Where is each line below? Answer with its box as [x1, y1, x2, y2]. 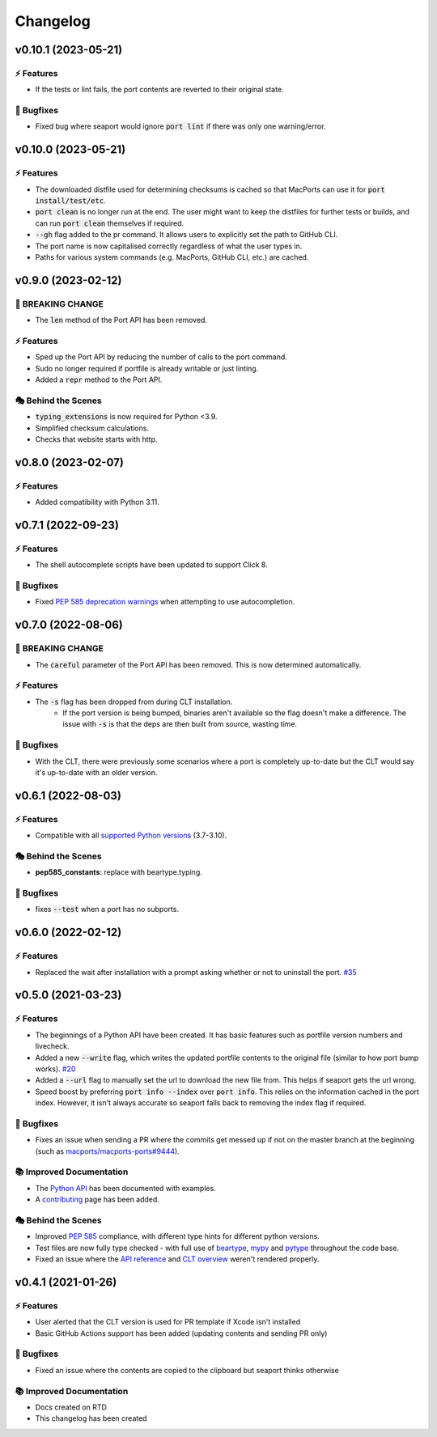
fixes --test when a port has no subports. [35, 905, 180, 914]
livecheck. [35, 1041, 70, 1051]
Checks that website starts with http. [35, 434, 158, 444]
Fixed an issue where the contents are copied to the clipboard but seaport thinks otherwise [35, 1365, 339, 1375]
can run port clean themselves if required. [35, 218, 185, 228]
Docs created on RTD [35, 1402, 107, 1412]
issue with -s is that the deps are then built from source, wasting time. [62, 719, 298, 729]
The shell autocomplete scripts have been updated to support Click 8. [35, 560, 268, 570]
